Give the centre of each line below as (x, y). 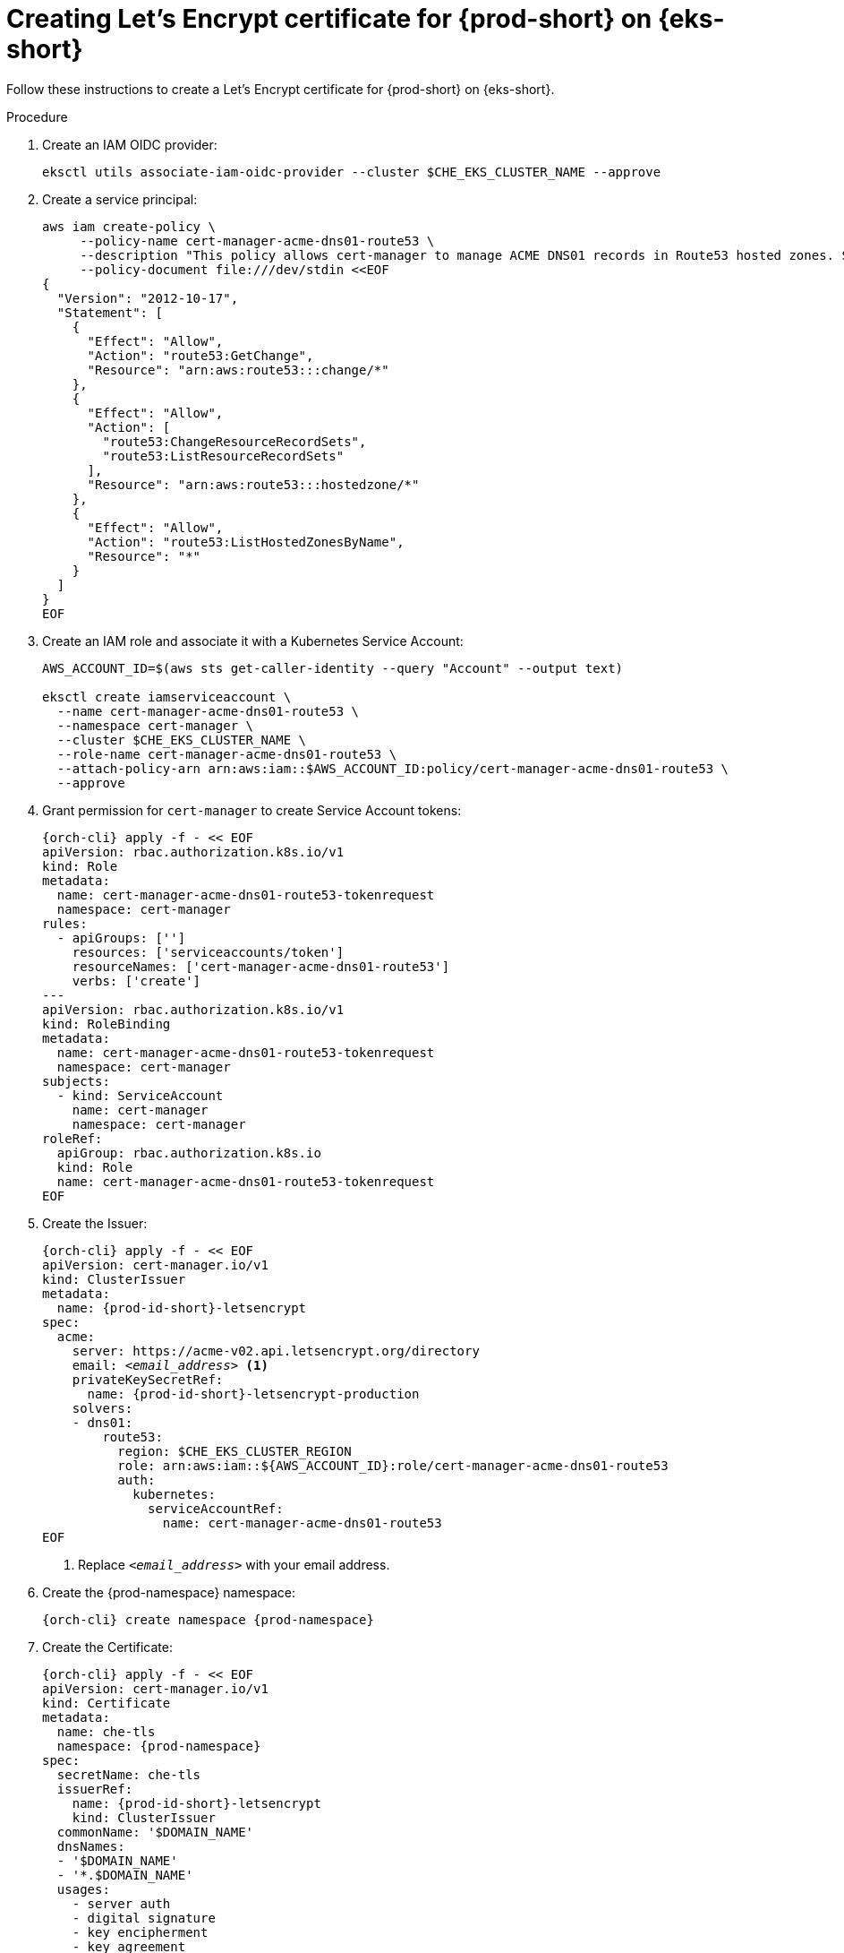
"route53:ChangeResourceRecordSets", (234, 441)
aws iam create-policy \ (129, 226)
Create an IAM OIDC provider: (130, 144)
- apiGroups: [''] (121, 938)
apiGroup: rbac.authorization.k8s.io (189, 1153)
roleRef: (72, 1138)
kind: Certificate (107, 1703)
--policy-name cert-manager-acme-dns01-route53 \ (257, 241)
